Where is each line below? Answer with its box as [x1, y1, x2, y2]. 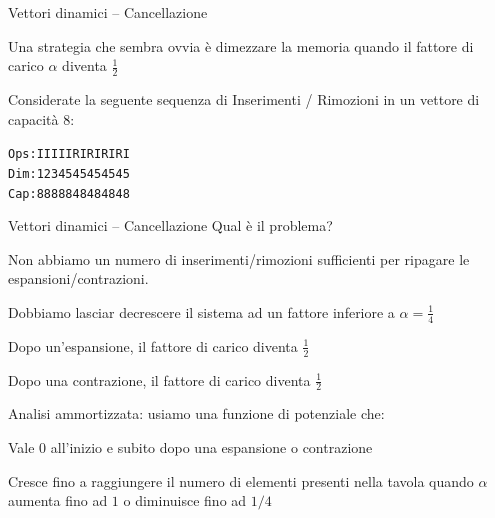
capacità [8, 108, 59, 129]
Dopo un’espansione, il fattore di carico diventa [8, 335, 298, 356]
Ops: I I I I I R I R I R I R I [8, 147, 130, 162]
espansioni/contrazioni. [8, 268, 149, 289]
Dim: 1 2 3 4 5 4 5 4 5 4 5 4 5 [8, 166, 130, 181]
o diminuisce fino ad [123, 490, 247, 511]
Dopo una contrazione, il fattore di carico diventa [8, 369, 311, 390]
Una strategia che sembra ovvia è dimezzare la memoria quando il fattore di [8, 35, 474, 56]
